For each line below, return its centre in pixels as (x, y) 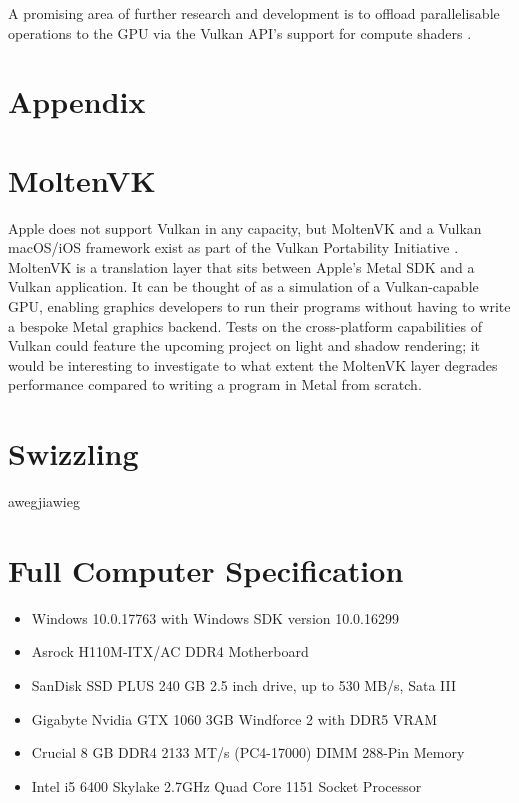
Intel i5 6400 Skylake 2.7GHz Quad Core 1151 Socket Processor (226, 785)
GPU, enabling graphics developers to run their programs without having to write (259, 306)
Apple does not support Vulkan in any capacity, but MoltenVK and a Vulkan (245, 227)
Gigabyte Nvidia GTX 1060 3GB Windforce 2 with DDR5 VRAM (234, 718)
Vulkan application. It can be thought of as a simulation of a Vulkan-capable (243, 286)
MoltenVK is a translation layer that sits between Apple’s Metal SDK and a (241, 266)
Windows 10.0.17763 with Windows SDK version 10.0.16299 (215, 617)
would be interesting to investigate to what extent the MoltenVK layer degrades (253, 364)
